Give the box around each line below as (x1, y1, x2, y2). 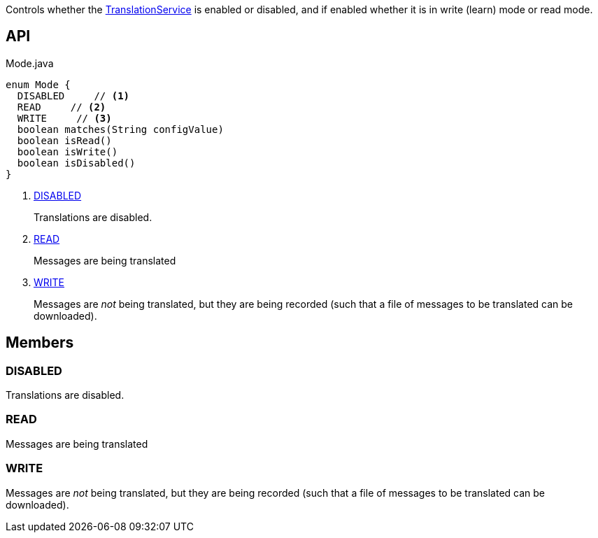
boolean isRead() (17, 134, 112, 146)
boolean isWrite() (17, 146, 118, 157)
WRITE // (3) (17, 112, 112, 124)
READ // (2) (17, 101, 106, 113)
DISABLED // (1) (17, 90, 130, 101)
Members (6, 334, 74, 352)
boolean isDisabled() (17, 157, 136, 169)
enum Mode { (6, 78, 71, 90)
